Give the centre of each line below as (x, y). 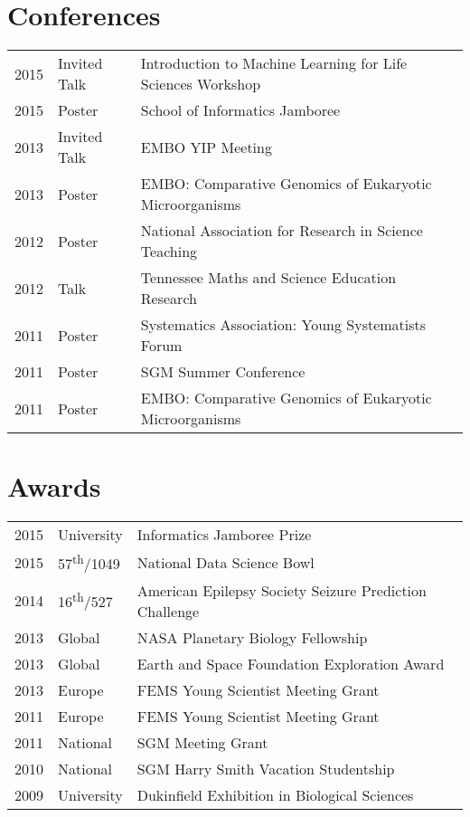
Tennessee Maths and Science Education (268, 278)
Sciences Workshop (201, 84)
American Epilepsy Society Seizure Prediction (282, 590)
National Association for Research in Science (282, 231)
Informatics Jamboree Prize (224, 535)
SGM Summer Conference (223, 372)
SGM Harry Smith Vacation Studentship (266, 768)
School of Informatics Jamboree (240, 110)
